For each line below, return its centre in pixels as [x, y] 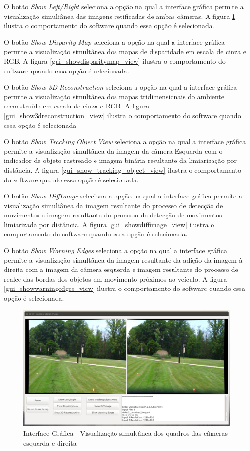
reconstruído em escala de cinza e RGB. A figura [77, 106]
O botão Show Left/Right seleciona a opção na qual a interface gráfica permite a [124, 6]
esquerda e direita [50, 442]
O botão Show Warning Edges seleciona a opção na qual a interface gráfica [115, 250]
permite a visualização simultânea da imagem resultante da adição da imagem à [123, 260]
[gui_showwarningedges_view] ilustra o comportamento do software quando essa [125, 288]
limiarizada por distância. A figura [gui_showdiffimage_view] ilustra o [109, 224]
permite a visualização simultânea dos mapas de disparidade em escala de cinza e [125, 51]
